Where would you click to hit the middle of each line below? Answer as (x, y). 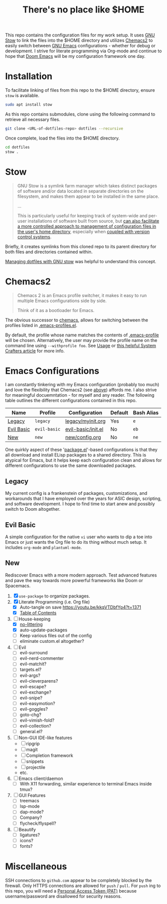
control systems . (34, 237)
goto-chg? (30, 715)
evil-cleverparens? (39, 681)
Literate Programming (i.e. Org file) (54, 602)
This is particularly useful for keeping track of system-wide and (82, 215)
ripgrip (33, 744)
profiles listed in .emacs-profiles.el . (41, 325)
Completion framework (50, 755)
